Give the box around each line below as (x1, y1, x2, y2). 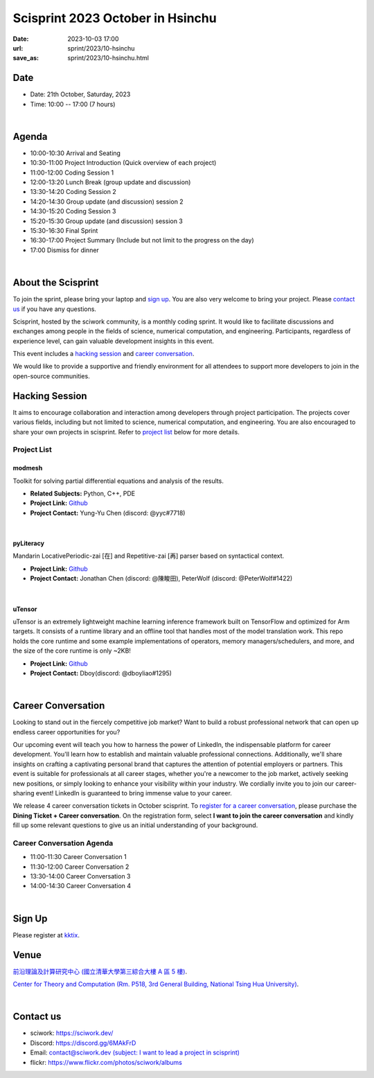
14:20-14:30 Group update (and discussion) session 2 (30, 197, 184, 206)
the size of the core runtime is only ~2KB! (12, 646, 132, 655)
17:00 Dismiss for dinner (30, 246, 100, 254)
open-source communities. (12, 371, 90, 380)
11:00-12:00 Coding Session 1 (30, 168, 114, 177)
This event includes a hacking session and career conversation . (12, 350, 195, 358)
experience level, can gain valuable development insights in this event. (12, 337, 215, 345)
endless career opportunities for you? (12, 727, 121, 736)
